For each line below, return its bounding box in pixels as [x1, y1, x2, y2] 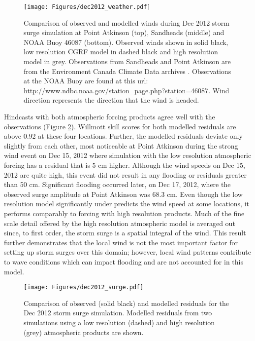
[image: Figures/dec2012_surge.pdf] [24, 284, 144, 291]
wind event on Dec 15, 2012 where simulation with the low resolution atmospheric [4, 150, 252, 160]
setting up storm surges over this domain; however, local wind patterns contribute [4, 247, 251, 257]
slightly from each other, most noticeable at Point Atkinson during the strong [4, 140, 238, 151]
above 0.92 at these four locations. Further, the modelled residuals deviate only [4, 131, 243, 141]
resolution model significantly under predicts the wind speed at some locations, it [4, 198, 249, 209]
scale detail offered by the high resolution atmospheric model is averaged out [4, 218, 235, 228]
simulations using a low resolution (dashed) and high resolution [24, 317, 215, 327]
